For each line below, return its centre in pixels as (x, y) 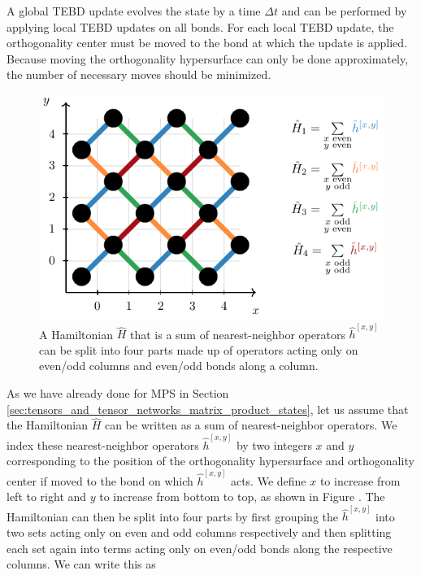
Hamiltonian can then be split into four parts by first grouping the (173, 516)
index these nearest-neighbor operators (103, 444)
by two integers (274, 444)
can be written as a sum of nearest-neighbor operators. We (251, 425)
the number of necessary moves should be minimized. (139, 74)
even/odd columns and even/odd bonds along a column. (179, 366)
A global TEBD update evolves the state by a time (134, 11)
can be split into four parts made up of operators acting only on (199, 349)
